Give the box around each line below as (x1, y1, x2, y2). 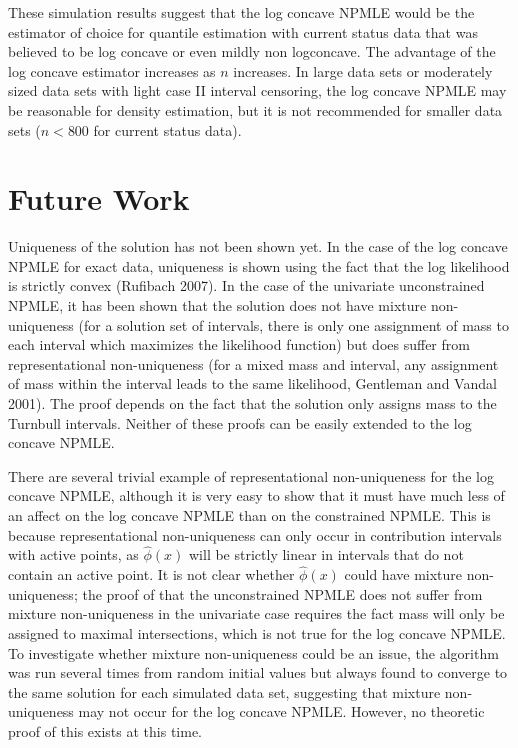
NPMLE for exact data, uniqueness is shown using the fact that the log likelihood (8, 255, 510, 276)
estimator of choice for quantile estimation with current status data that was (8, 21, 478, 42)
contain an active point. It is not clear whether (8, 564, 295, 585)
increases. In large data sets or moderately (233, 60, 493, 81)
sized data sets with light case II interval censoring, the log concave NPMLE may (8, 80, 507, 101)
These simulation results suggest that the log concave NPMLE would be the (8, 2, 475, 22)
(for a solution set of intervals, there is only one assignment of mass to (78, 314, 509, 335)
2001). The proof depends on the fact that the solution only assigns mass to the (8, 393, 497, 414)
